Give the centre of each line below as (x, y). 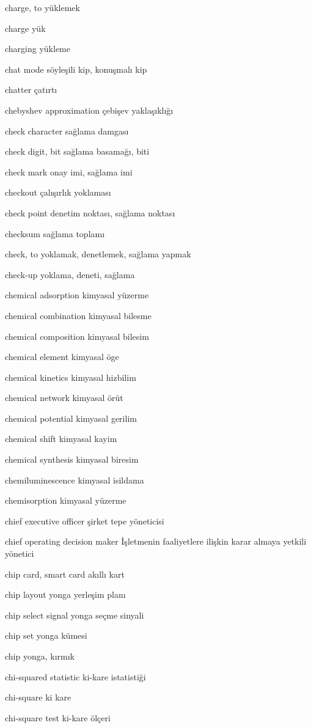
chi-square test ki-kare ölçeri (58, 717)
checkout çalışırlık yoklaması (58, 192)
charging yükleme (38, 49)
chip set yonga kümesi (46, 635)
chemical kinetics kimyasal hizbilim (71, 377)
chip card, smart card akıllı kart (65, 574)
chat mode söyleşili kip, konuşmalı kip (76, 69)
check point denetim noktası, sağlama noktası (90, 212)
